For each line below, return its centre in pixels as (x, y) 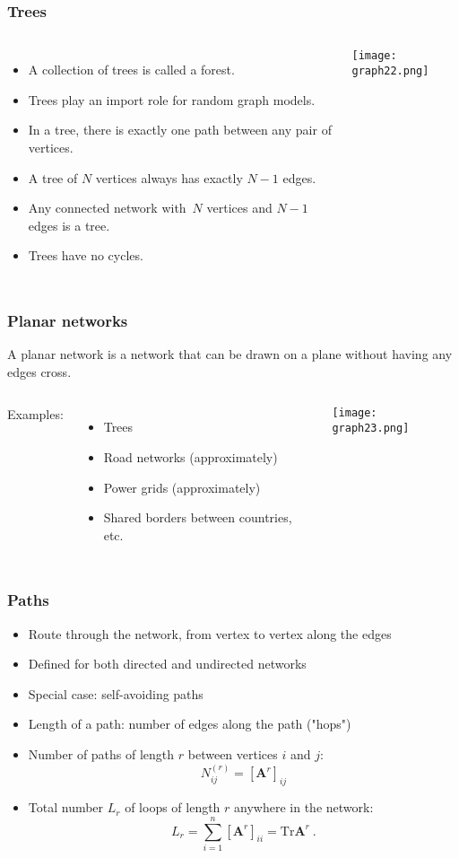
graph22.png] (390, 70)
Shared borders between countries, (198, 517)
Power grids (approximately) (182, 487)
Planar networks (68, 320)
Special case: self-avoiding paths (116, 693)
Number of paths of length (101, 753)
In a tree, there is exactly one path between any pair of (180, 130)
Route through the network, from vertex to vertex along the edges (210, 633)
